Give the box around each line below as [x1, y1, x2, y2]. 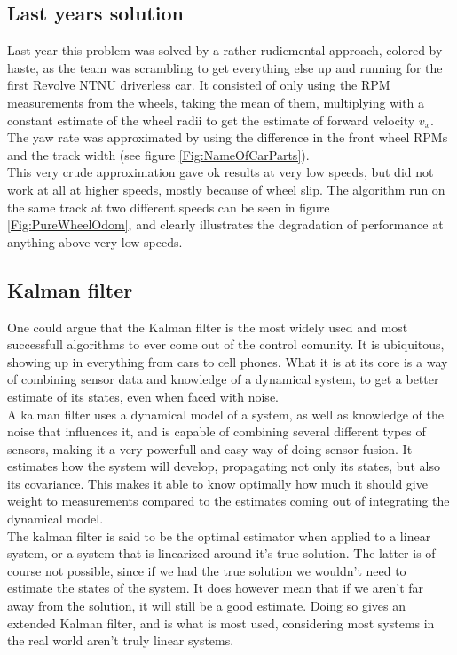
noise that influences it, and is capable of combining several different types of [7, 422, 426, 441]
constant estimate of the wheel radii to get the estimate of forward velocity [7, 110, 415, 129]
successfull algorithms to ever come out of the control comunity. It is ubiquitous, [7, 335, 445, 354]
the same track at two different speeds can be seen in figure [7, 197, 330, 216]
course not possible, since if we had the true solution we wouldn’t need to [7, 561, 406, 579]
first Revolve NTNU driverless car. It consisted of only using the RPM [7, 76, 390, 94]
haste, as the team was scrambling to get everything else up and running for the [7, 58, 443, 76]
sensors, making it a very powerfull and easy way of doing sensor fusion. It [7, 439, 413, 458]
